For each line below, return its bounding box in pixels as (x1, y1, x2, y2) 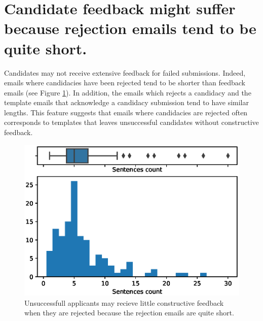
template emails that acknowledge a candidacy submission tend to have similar (4, 97, 249, 108)
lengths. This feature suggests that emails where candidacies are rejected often (4, 107, 248, 117)
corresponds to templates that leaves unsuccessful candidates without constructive (4, 117, 259, 127)
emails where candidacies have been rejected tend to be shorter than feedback (4, 77, 245, 88)
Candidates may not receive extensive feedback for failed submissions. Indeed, (4, 67, 246, 78)
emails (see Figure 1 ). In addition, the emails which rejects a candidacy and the (4, 87, 251, 98)
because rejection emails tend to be (4, 18, 256, 39)
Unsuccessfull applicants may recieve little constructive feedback (24, 297, 224, 308)
